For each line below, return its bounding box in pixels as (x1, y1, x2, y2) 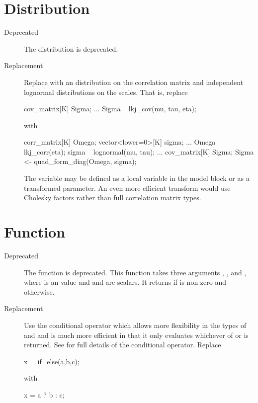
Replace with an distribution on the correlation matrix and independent (24, 77, 244, 87)
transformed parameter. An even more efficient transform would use (24, 182, 231, 193)
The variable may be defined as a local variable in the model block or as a (24, 173, 250, 183)
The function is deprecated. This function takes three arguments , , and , (24, 267, 247, 277)
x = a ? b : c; (24, 389, 65, 400)
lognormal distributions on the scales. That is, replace (24, 86, 188, 97)
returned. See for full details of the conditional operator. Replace (24, 339, 221, 350)
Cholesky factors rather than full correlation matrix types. (24, 192, 201, 203)
